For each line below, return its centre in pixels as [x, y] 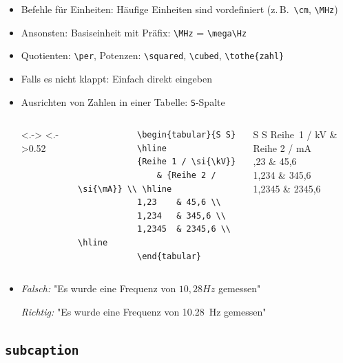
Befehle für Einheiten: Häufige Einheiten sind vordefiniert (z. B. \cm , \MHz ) [179, 9]
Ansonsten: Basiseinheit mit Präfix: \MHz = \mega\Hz [134, 32]
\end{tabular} [169, 256]
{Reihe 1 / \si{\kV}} [187, 162]
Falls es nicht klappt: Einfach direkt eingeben [116, 78]
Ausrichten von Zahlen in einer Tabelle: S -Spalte [123, 101]
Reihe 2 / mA [282, 147]
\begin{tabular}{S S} [187, 135]
